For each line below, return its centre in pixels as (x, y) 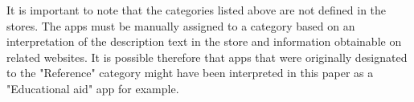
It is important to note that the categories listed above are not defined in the (197, 10)
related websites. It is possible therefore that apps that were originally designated (207, 57)
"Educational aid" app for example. (93, 88)
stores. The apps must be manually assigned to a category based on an (181, 25)
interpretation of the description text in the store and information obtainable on (204, 41)
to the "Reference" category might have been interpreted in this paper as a (190, 73)
